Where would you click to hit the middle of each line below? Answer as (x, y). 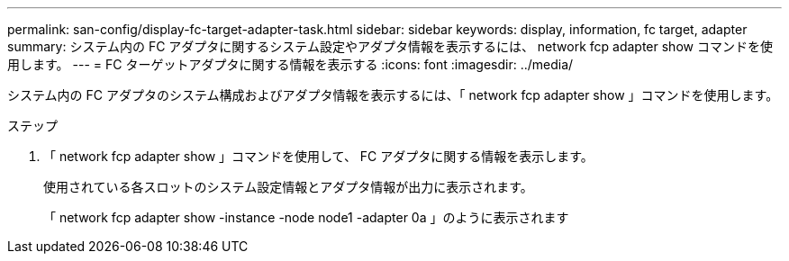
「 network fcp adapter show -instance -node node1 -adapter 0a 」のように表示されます (306, 217)
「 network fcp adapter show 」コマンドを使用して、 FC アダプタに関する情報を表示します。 (318, 156)
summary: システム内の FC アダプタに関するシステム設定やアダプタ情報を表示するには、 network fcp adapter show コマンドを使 (390, 46)
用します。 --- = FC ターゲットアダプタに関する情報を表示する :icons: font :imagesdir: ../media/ (290, 64)
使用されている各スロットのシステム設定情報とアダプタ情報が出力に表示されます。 (288, 187)
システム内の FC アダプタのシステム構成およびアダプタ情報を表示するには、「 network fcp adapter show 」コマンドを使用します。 (393, 95)
